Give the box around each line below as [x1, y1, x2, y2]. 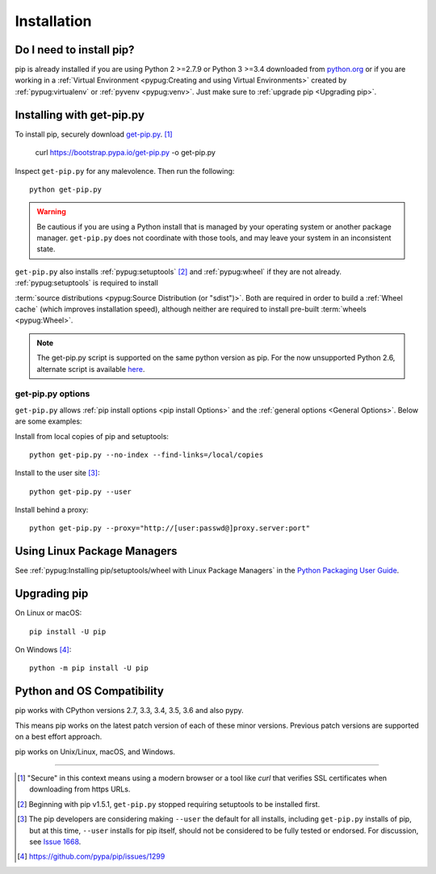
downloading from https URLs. [29, 784, 131, 794]
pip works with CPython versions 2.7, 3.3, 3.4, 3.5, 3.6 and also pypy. [15, 706, 244, 716]
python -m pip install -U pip [29, 664, 149, 673]
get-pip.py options [15, 388, 90, 399]
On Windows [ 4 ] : [15, 645, 72, 655]
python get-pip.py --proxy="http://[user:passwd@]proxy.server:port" [29, 524, 311, 533]
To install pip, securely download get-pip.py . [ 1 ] [15, 129, 173, 139]
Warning [36, 207, 66, 217]
